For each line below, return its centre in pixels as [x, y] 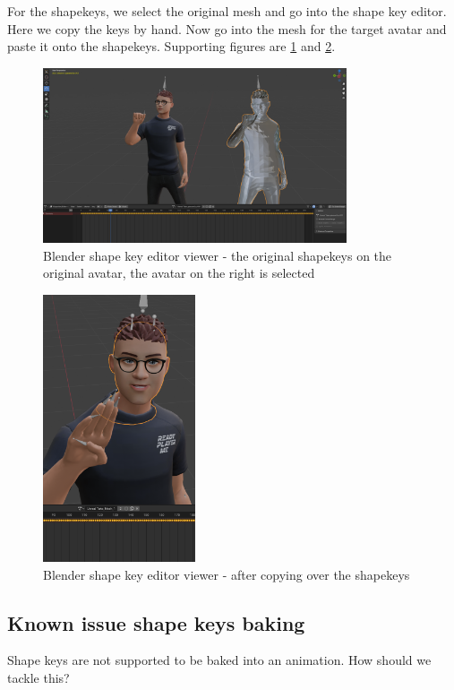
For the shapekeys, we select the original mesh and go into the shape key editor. [227, 11]
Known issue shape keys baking [156, 622]
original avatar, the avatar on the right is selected [179, 273]
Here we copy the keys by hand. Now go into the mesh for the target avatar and [227, 28]
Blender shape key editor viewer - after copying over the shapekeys [227, 574]
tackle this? [39, 677]
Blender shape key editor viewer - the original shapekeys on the [218, 255]
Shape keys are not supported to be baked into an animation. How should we [219, 660]
